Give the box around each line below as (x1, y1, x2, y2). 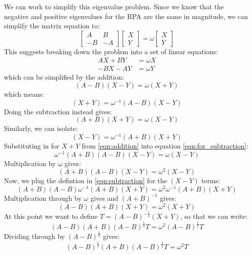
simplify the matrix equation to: (4, 21, 100, 31)
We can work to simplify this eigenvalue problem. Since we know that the (4, 1, 224, 11)
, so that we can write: (180, 211, 248, 221)
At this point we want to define (4, 211, 98, 221)
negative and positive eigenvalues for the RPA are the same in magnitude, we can (4, 11, 248, 21)
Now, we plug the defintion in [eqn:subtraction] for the (4, 175, 167, 186)
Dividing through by (4, 231, 65, 241)
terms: (201, 175, 220, 186)
